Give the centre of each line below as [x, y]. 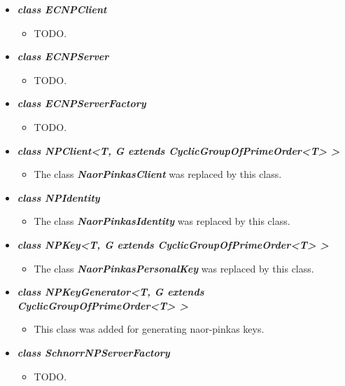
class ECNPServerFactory [82, 103]
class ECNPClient [62, 9]
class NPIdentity [58, 197]
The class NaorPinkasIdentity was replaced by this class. [162, 221]
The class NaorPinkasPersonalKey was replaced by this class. [174, 268]
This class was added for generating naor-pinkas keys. [149, 329]
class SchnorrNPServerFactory [93, 352]
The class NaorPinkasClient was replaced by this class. [158, 174]
